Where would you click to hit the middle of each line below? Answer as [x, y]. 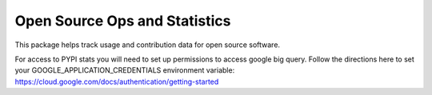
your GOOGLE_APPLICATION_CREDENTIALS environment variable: [125, 70]
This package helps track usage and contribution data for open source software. [147, 45]
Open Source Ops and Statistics [123, 21]
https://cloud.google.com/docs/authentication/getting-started [117, 81]
